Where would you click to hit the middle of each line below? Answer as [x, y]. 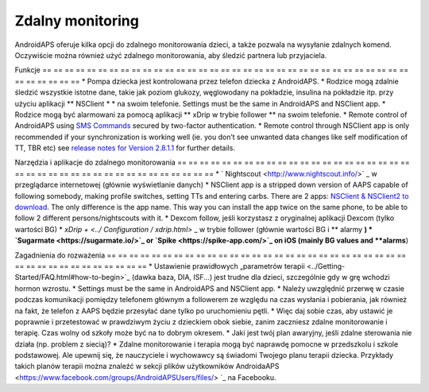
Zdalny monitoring [77, 21]
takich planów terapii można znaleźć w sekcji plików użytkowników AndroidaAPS [147, 367]
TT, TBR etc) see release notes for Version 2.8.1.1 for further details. [125, 148]
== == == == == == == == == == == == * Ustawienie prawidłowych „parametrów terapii [160, 266]
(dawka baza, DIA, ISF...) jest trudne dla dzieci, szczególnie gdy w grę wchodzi [261, 278]
